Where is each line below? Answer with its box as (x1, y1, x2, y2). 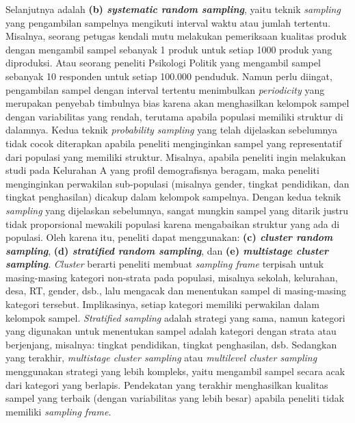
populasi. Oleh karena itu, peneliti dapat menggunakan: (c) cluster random (5, 230, 333, 244)
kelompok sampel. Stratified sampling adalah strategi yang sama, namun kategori (5, 310, 345, 324)
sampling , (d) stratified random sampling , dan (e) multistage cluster (5, 243, 328, 257)
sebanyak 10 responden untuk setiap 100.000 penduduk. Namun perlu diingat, (5, 68, 332, 83)
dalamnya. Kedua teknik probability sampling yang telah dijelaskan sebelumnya (5, 123, 337, 137)
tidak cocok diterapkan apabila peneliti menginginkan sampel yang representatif (5, 136, 342, 150)
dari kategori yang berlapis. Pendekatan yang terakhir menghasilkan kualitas (5, 377, 328, 392)
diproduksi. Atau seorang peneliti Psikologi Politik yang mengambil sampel (5, 55, 321, 70)
